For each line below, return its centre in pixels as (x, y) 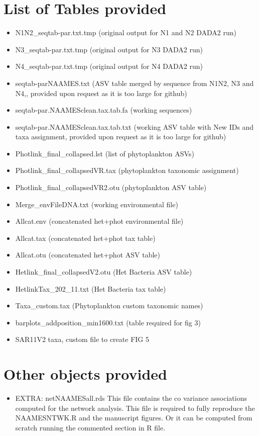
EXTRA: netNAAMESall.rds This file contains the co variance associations (131, 398)
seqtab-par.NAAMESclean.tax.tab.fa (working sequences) (104, 110)
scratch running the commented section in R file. (90, 427)
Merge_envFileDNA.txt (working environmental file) (97, 204)
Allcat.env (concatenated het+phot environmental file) (99, 221)
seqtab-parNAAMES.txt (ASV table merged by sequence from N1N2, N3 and (135, 83)
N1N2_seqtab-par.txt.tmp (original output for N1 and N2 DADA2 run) (126, 32)
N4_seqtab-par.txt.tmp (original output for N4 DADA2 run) (109, 66)
